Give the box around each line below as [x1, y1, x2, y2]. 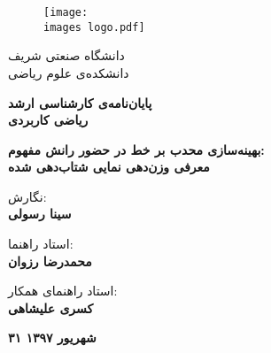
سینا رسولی [8, 204, 72, 223]
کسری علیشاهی [8, 298, 94, 317]
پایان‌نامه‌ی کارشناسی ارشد [8, 93, 152, 111]
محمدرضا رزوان [8, 251, 92, 270]
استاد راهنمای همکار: [8, 281, 118, 300]
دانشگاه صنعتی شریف [8, 46, 125, 65]
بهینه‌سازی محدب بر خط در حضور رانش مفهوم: [8, 140, 265, 158]
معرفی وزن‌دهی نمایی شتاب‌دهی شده [8, 157, 210, 176]
